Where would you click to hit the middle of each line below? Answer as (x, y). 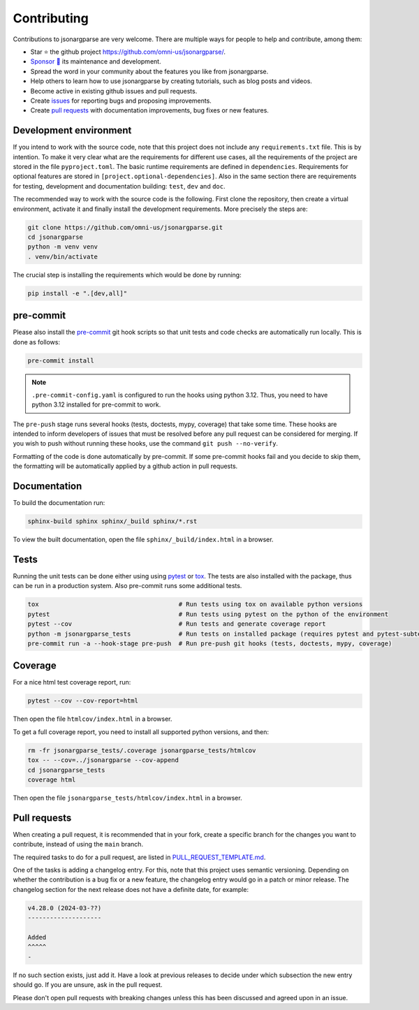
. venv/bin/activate (63, 256)
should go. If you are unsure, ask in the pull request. (88, 985)
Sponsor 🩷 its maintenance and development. (96, 61)
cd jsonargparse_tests (66, 770)
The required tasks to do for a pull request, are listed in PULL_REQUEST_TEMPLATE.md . (139, 857)
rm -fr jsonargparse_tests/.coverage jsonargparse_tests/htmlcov (142, 750)
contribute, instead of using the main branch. (78, 844)
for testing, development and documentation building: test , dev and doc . (119, 186)
